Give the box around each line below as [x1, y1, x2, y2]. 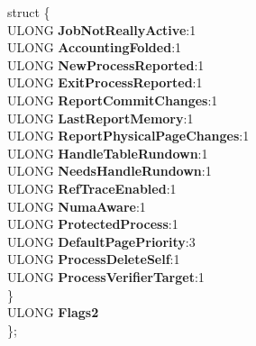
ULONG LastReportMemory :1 [7, 108, 194, 127]
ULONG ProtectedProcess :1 [7, 214, 178, 233]
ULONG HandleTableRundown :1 [7, 143, 208, 162]
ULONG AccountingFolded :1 [7, 38, 182, 57]
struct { [7, 3, 50, 21]
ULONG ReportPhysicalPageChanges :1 [7, 126, 250, 145]
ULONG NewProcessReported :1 [7, 55, 205, 74]
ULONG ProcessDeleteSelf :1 [7, 250, 180, 269]
